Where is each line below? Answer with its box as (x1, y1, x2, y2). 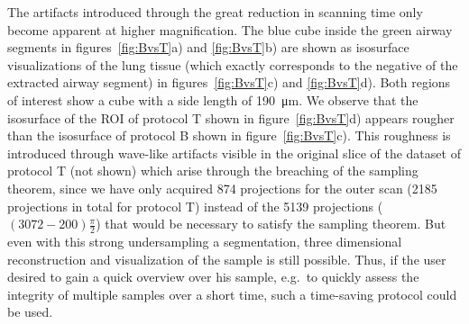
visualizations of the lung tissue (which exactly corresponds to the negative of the (7, 55, 458, 74)
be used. (7, 302, 53, 321)
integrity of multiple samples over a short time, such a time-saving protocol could (7, 284, 457, 303)
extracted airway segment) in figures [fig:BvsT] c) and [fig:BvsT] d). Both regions (7, 73, 451, 92)
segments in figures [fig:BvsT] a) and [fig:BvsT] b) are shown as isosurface (7, 38, 409, 57)
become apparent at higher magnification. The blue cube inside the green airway (7, 20, 453, 39)
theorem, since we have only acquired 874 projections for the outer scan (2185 (7, 178, 437, 197)
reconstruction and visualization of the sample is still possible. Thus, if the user (7, 249, 446, 268)
